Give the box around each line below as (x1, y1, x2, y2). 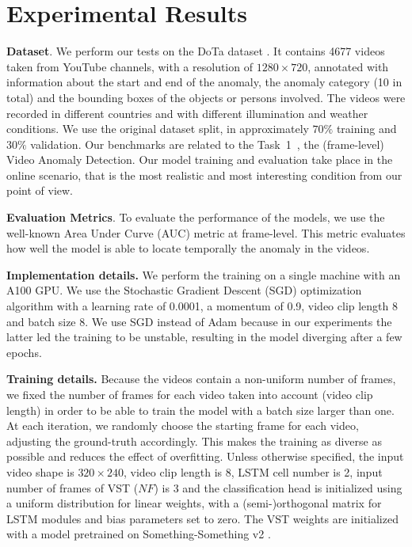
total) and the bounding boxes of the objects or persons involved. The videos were (6, 89, 406, 105)
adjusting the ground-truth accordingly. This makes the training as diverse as (6, 432, 382, 449)
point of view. (6, 182, 74, 199)
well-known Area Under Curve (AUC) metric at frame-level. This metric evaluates (6, 224, 406, 241)
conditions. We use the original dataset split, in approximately (6, 120, 309, 137)
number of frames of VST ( (6, 479, 139, 496)
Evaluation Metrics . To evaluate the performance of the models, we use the (6, 209, 385, 226)
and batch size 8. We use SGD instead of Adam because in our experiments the (6, 313, 392, 329)
